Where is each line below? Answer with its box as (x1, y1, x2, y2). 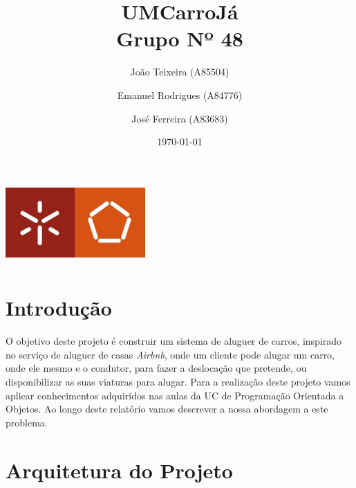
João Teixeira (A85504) (130, 64, 229, 79)
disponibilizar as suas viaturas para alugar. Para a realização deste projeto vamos (6, 374, 350, 389)
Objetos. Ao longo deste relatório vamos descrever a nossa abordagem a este (6, 401, 328, 416)
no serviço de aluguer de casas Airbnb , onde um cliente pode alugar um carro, (6, 347, 335, 361)
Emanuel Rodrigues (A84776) (117, 87, 243, 102)
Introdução (6, 293, 112, 322)
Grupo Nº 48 (116, 24, 243, 53)
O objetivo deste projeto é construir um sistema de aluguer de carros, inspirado (6, 334, 342, 348)
